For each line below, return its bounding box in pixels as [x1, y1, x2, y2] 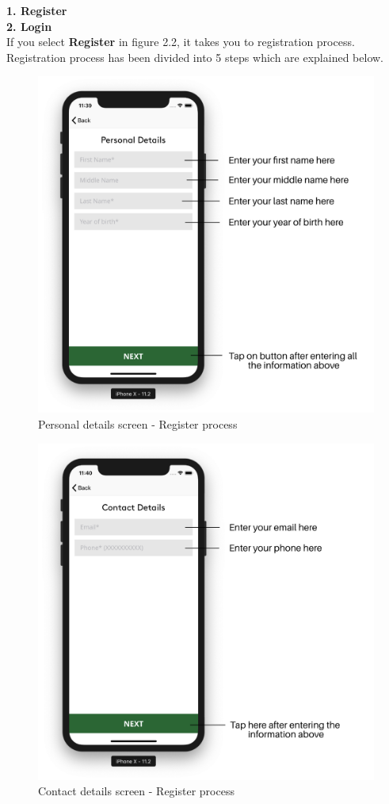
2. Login [6, 17, 52, 34]
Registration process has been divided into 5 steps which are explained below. [6, 48, 383, 65]
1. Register [6, 2, 67, 18]
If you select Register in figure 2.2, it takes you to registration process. [6, 33, 355, 50]
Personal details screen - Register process [38, 415, 238, 432]
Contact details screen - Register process [38, 783, 235, 799]
